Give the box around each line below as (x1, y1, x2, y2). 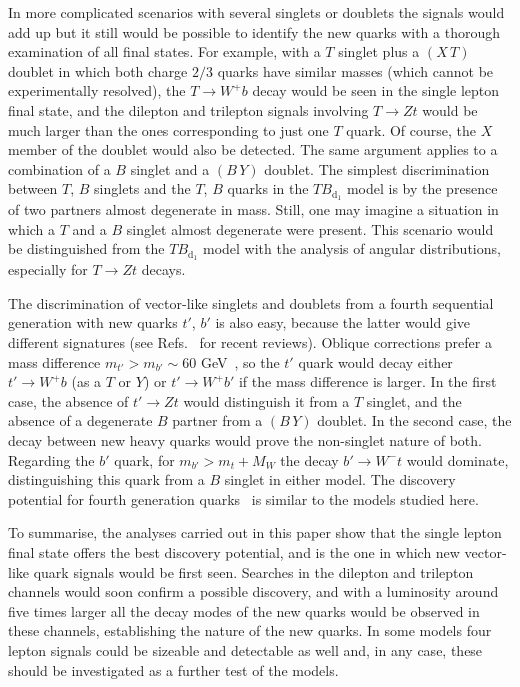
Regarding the (8, 449, 95, 470)
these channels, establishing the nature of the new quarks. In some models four (8, 620, 492, 641)
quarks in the (227, 178, 309, 199)
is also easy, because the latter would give (215, 312, 471, 333)
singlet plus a (338, 41, 420, 62)
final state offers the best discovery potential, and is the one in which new (8, 541, 460, 562)
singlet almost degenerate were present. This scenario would (126, 218, 494, 239)
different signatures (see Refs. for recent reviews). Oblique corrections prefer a (8, 332, 492, 353)
